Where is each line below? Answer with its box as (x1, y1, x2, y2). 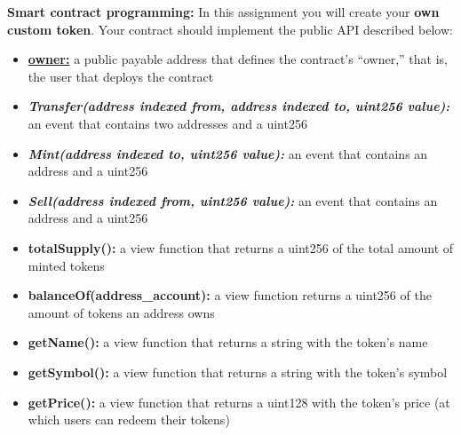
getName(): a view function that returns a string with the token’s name (28, 333, 428, 352)
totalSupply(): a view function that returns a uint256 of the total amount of (28, 238, 454, 257)
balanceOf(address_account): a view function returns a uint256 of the (28, 286, 432, 304)
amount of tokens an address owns (28, 303, 215, 321)
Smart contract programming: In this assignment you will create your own (7, 3, 440, 20)
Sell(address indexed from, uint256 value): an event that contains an (28, 191, 438, 210)
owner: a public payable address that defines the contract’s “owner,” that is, (28, 50, 449, 68)
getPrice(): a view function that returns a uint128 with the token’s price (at (28, 392, 450, 411)
